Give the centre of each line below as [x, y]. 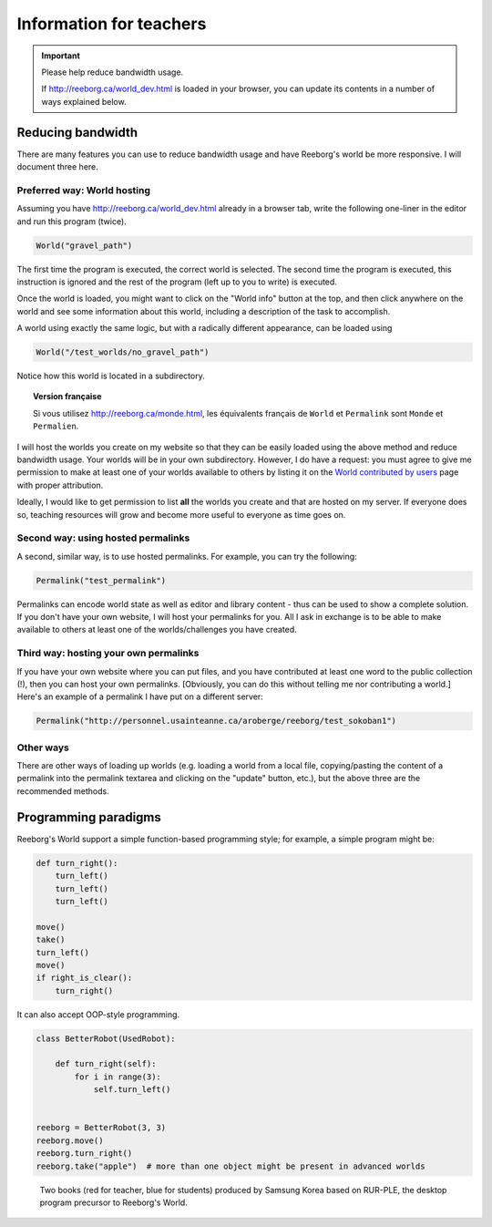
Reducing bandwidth [77, 132]
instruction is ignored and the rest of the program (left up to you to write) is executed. [177, 282]
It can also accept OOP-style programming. [98, 1014]
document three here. [58, 167]
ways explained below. [84, 101]
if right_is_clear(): [84, 978]
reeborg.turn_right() [84, 1154]
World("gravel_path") [84, 245]
